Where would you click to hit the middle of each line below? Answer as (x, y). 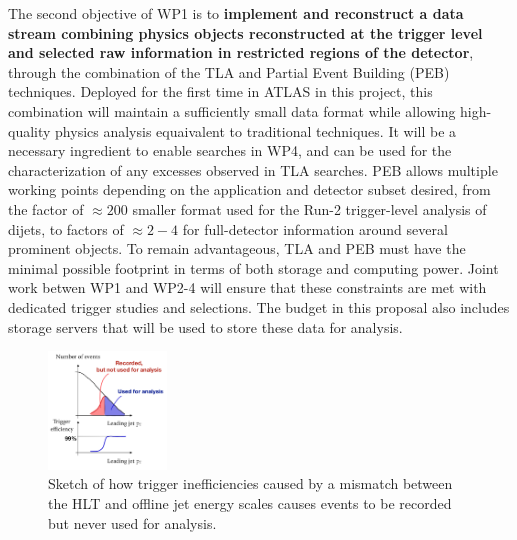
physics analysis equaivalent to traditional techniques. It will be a (256, 130)
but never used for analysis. (132, 522)
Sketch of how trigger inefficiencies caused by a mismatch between (250, 483)
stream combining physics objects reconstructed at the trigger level (245, 32)
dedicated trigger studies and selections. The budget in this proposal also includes (259, 306)
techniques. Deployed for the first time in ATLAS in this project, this (220, 91)
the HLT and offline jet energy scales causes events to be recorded (250, 503)
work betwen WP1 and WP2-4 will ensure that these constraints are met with (247, 287)
